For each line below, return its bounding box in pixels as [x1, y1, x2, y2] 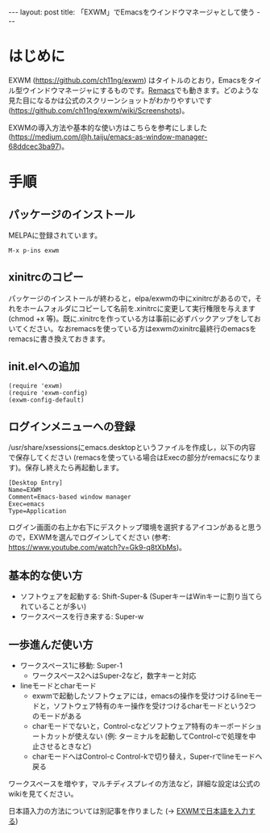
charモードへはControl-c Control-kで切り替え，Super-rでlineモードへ [31, 751, 263, 761]
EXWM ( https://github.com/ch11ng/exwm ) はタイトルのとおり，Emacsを [8, 75, 248, 85]
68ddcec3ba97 [8, 141, 60, 151]
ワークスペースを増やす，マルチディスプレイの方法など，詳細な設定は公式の [8, 779, 260, 789]
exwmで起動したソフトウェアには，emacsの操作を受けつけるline [31, 691, 248, 700]
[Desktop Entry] [8, 479, 63, 487]
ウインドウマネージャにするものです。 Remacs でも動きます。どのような [22, 85, 260, 95]
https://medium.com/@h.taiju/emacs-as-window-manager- [10, 132, 208, 141]
